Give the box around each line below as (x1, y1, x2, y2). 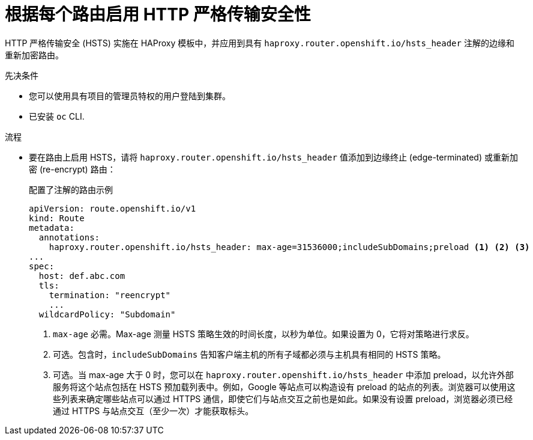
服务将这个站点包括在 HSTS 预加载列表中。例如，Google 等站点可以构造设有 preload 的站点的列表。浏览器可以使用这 (53, 381, 516, 392)
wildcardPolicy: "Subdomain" (38, 309, 176, 319)
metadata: (29, 222, 74, 233)
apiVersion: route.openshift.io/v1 (29, 203, 196, 213)
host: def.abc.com (38, 270, 125, 281)
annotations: (38, 232, 100, 242)
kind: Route (29, 213, 85, 223)
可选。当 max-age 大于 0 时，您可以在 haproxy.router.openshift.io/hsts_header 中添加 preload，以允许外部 (53, 369, 514, 380)
